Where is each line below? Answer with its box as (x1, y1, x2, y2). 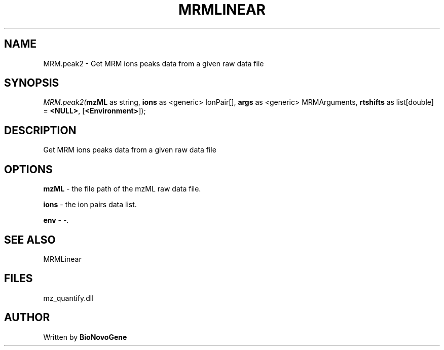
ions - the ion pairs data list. (43, 200, 137, 209)
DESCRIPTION (4, 124, 77, 137)
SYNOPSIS (4, 76, 59, 90)
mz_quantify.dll (43, 293, 94, 302)
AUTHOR (4, 311, 50, 324)
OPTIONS (4, 163, 53, 176)
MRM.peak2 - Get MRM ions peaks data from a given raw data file (43, 59, 264, 68)
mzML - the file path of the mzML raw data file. (43, 184, 201, 193)
